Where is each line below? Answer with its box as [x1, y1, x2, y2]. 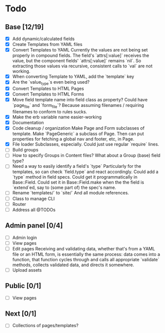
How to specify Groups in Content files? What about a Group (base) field [12, 152, 161, 158]
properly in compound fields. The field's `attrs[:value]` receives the [12, 52, 150, 58]
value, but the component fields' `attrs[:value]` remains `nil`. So [12, 58, 141, 64]
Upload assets [12, 267, 42, 273]
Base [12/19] [5, 23, 44, 31]
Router [12, 201, 26, 207]
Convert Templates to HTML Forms [12, 91, 84, 97]
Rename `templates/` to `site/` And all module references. [12, 190, 129, 196]
